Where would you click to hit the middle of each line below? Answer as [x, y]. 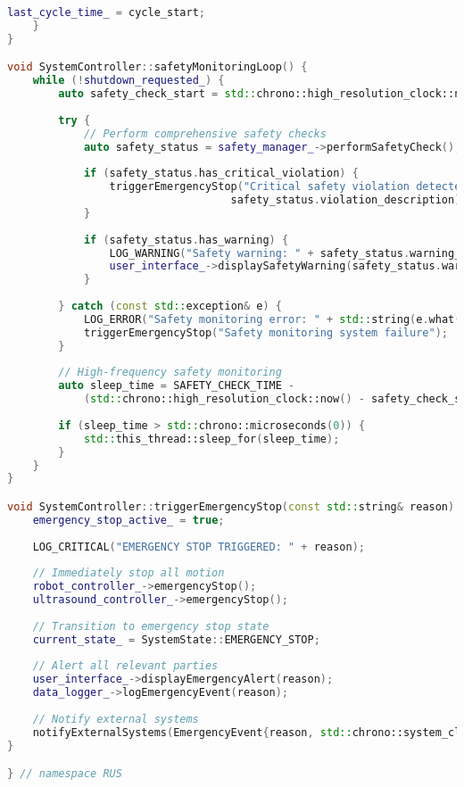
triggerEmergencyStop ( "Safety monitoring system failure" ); [265, 332]
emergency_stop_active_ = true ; [128, 520]
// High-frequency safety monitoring [170, 373]
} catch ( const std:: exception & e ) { [170, 307]
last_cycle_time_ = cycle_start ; [106, 12]
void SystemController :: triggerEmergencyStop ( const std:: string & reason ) [231, 506]
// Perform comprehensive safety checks [205, 133]
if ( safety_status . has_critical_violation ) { [221, 174]
